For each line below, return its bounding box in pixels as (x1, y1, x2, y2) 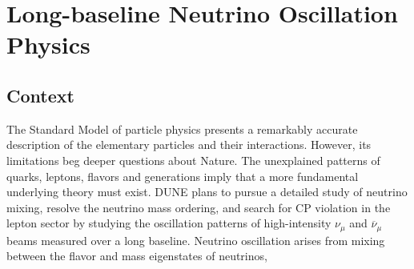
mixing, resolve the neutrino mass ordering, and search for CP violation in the (6, 199, 391, 215)
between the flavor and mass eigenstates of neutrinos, (6, 247, 267, 264)
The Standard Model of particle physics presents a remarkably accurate (6, 120, 358, 137)
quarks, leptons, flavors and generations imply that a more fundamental (6, 167, 359, 184)
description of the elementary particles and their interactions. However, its (6, 136, 372, 153)
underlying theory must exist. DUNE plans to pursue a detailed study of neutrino (6, 183, 408, 200)
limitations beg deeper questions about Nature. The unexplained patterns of (6, 151, 380, 168)
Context (6, 82, 74, 107)
